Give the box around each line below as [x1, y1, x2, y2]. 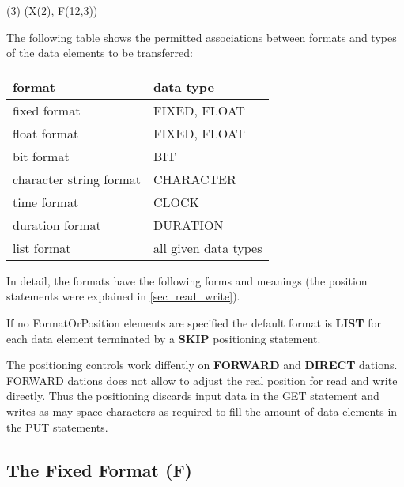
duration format [13, 215, 101, 234]
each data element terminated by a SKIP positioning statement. [6, 330, 321, 346]
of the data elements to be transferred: [6, 44, 193, 61]
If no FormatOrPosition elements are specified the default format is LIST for [6, 314, 381, 330]
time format [13, 192, 79, 211]
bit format [13, 146, 70, 165]
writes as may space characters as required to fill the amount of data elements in [6, 402, 398, 419]
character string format [13, 169, 142, 188]
